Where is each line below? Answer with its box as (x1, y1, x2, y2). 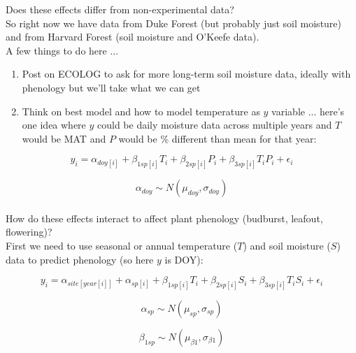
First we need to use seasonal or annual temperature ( (6, 238, 238, 252)
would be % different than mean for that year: (118, 131, 317, 145)
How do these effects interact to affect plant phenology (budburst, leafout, (6, 210, 323, 225)
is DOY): (164, 252, 204, 266)
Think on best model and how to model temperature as (22, 103, 260, 118)
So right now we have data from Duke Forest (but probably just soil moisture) (6, 15, 342, 30)
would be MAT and (22, 131, 106, 145)
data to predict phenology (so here (6, 252, 154, 266)
